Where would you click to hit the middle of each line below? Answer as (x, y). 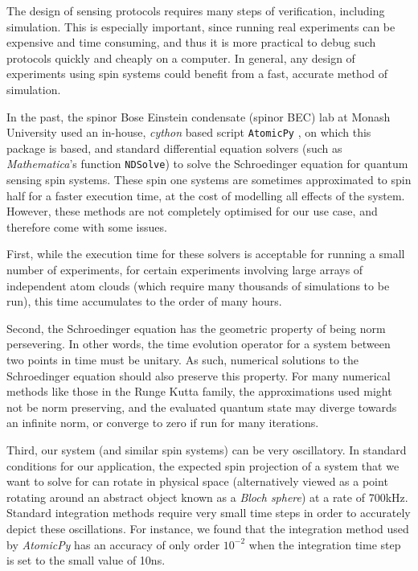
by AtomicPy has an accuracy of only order (113, 544)
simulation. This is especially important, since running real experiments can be (201, 26)
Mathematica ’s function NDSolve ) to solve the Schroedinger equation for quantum (207, 164)
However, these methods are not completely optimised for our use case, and (192, 211)
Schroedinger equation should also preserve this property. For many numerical (199, 375)
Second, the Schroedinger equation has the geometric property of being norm (196, 328)
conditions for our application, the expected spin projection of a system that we (203, 465)
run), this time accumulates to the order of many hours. (144, 301)
